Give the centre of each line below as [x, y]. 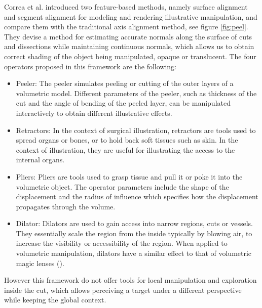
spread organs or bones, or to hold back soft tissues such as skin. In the [127, 140]
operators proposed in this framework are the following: [90, 66]
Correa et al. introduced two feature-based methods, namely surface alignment [126, 7]
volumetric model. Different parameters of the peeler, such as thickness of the [136, 93]
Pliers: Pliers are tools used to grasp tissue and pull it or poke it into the [129, 176]
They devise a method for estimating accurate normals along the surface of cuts [128, 36]
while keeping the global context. [55, 300]
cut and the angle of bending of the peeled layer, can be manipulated [123, 103]
